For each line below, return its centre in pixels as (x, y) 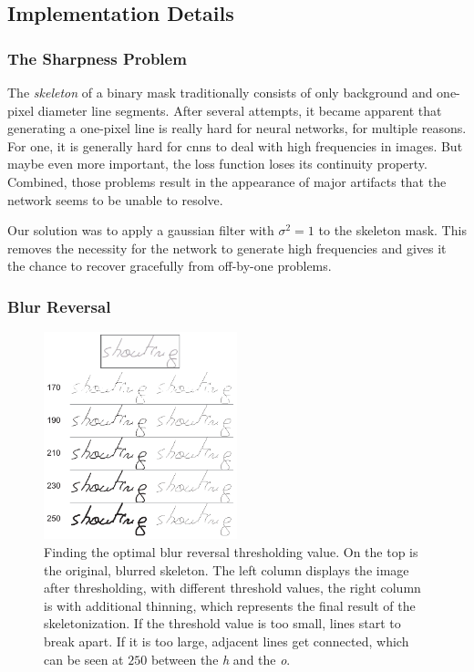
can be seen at (84, 659)
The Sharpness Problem (97, 58)
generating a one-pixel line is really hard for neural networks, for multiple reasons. (237, 128)
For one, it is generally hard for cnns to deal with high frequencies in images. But (235, 145)
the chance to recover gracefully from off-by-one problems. (170, 266)
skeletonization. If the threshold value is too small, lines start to (222, 623)
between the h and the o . (221, 659)
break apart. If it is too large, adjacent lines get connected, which (227, 641)
